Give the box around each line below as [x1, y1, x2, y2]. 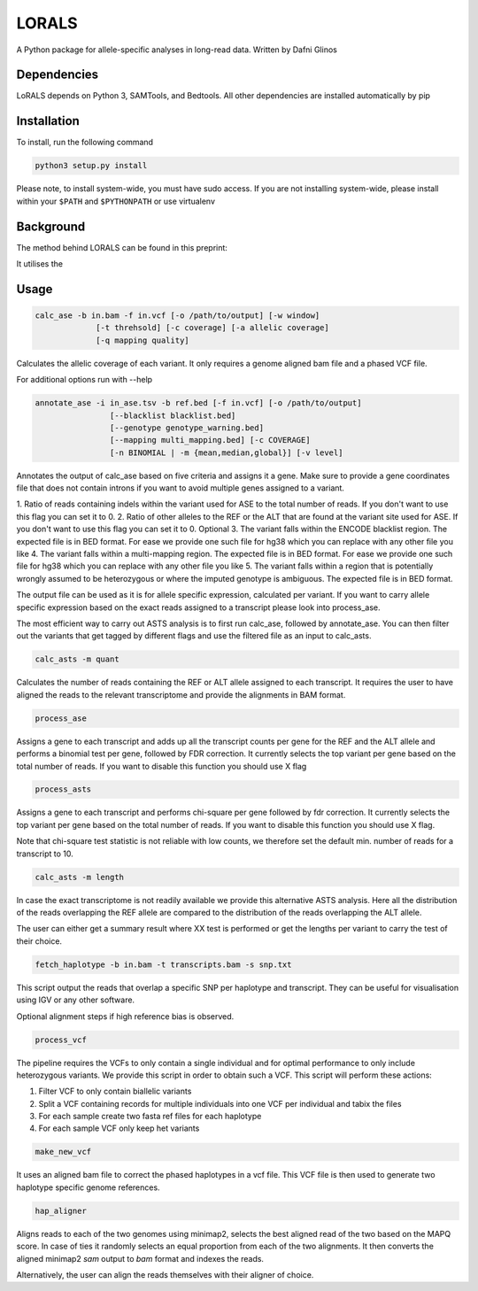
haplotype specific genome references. [16, 1182, 160, 1193]
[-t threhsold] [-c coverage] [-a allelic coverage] [96, 323, 329, 333]
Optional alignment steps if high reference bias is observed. [16, 1010, 235, 1022]
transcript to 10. [16, 848, 74, 859]
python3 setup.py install [35, 160, 148, 171]
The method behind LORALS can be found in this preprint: [16, 242, 227, 252]
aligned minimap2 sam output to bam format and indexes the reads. [16, 1253, 265, 1264]
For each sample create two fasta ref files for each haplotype [38, 1111, 262, 1122]
